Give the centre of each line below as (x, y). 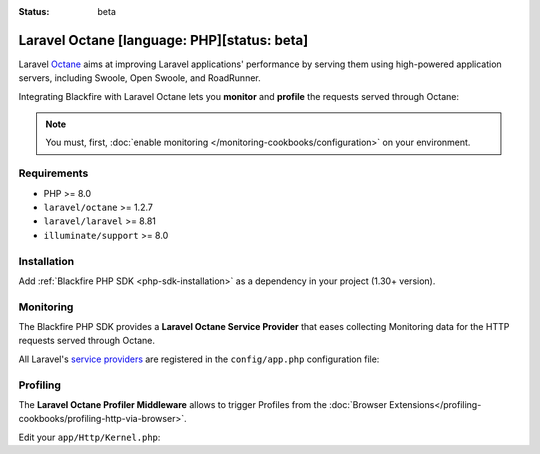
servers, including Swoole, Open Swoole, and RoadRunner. (139, 78)
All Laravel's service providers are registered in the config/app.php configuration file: (199, 359)
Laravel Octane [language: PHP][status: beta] (163, 40)
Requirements (53, 173)
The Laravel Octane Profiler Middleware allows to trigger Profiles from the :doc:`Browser (202, 404)
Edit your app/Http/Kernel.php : (89, 437)
